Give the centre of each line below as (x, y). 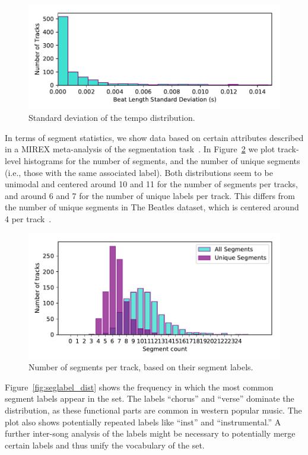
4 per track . (28, 219)
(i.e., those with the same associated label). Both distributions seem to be (139, 172)
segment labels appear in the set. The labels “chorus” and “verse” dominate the (150, 398)
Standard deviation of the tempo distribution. (112, 118)
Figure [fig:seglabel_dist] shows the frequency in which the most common (139, 387)
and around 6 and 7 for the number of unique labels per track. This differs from (150, 195)
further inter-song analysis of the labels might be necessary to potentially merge (150, 433)
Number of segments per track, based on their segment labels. (141, 367)
